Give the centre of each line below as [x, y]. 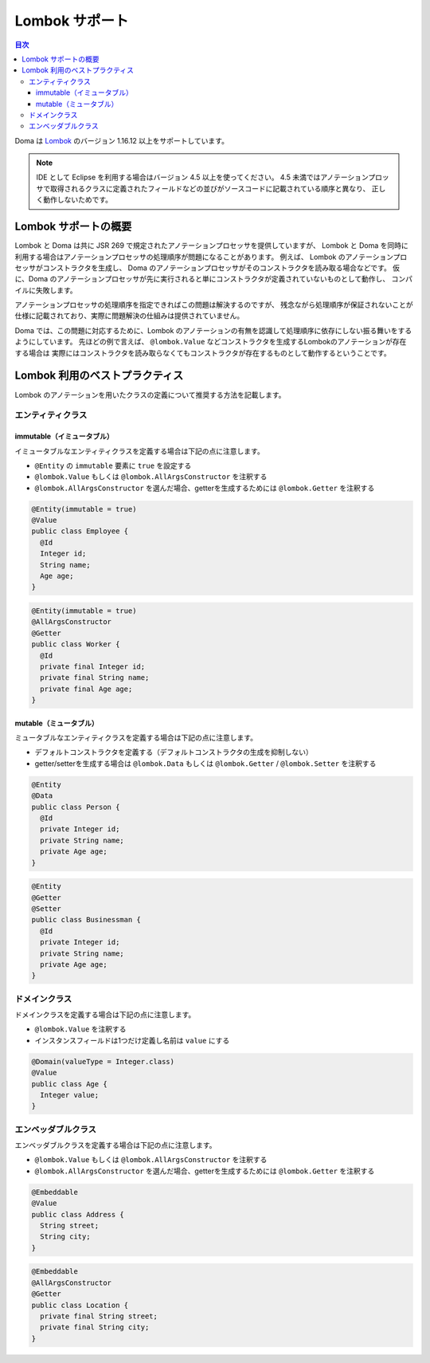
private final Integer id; [93, 666]
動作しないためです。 [78, 200]
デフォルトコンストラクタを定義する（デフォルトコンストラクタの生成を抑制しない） [174, 752]
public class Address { [78, 1214]
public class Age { [69, 1084]
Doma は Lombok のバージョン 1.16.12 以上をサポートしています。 [121, 140]
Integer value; [70, 1095]
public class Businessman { [86, 920]
